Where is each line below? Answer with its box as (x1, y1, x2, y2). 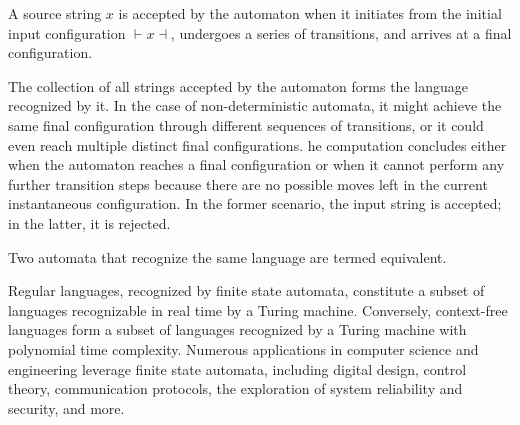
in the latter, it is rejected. (8, 212, 171, 233)
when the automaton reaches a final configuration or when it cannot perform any (8, 154, 505, 175)
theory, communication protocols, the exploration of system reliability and (8, 378, 463, 399)
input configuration (8, 22, 126, 43)
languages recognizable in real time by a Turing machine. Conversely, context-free (8, 299, 508, 320)
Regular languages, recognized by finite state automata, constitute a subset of (8, 280, 485, 301)
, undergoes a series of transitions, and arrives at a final (170, 22, 512, 43)
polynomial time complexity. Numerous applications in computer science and (8, 338, 479, 359)
